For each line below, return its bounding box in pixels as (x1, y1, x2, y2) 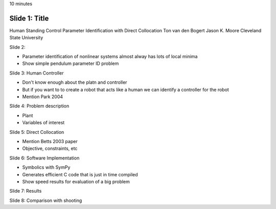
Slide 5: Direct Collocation (9, 129, 64, 135)
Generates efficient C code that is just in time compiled (22, 171, 138, 177)
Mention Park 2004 (22, 94, 63, 100)
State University (9, 35, 43, 41)
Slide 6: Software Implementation (9, 155, 80, 161)
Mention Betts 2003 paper (22, 138, 78, 144)
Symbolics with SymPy (22, 164, 71, 171)
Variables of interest (22, 120, 65, 126)
